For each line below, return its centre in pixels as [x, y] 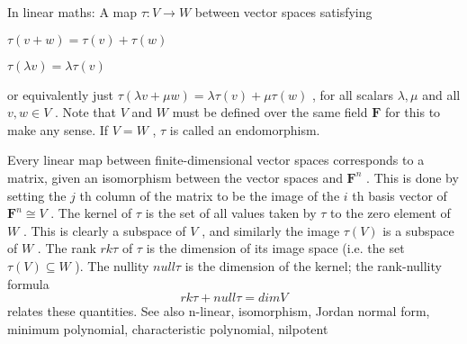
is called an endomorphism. [245, 129]
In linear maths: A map [72, 12]
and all [441, 94]
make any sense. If [58, 129]
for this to [413, 112]
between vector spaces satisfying [283, 12]
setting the [37, 195]
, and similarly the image [271, 230]
